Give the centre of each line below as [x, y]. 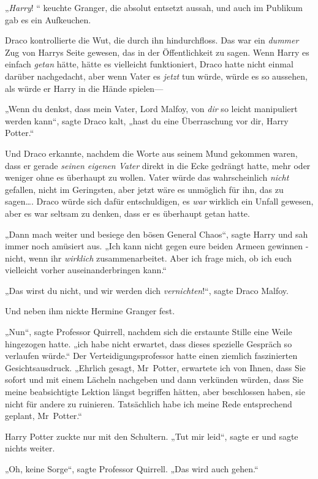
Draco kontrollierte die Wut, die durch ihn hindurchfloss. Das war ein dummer [152, 40]
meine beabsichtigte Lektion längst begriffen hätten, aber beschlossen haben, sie [155, 392]
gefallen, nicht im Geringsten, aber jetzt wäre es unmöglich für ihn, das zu [144, 189]
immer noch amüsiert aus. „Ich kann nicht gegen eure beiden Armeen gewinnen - [157, 246]
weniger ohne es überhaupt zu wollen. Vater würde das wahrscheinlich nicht [147, 177]
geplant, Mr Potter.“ [44, 416]
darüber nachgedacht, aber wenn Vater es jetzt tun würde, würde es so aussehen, [156, 76]
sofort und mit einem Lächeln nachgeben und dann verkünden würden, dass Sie [154, 379]
